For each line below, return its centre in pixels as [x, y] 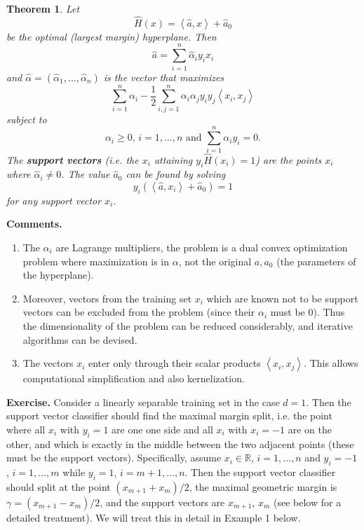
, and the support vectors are [162, 502]
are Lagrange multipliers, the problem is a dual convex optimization [202, 247]
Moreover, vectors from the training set [107, 298]
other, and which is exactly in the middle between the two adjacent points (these [180, 444]
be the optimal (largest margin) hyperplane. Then [112, 36]
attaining [173, 159]
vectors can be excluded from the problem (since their [139, 312]
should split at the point [59, 486]
